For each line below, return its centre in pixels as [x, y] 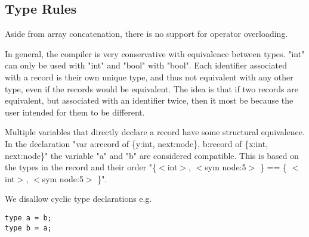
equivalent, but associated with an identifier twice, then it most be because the [149, 100]
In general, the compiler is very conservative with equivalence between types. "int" [155, 53]
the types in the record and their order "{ [81, 167]
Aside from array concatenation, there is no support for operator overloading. [146, 34]
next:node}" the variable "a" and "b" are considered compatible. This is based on [152, 155]
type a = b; [28, 218]
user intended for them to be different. [75, 112]
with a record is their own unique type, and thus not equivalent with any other [149, 77]
